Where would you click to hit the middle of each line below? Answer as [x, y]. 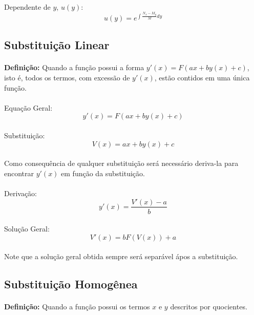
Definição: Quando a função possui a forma [74, 67]
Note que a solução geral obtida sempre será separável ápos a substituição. [121, 256]
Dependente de [27, 6]
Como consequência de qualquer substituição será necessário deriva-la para [121, 163]
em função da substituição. [103, 173]
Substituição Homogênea [71, 284]
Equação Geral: [28, 107]
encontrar [19, 173]
